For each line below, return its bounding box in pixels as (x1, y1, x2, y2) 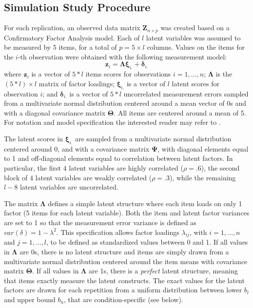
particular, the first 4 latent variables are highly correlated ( (4, 162, 183, 173)
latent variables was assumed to (146, 32, 241, 42)
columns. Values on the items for (147, 42, 245, 52)
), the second (201, 162, 240, 173)
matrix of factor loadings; (39, 78, 115, 88)
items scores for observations (85, 69, 171, 79)
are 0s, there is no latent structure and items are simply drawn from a (19, 246, 229, 256)
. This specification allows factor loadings (56, 227, 179, 237)
